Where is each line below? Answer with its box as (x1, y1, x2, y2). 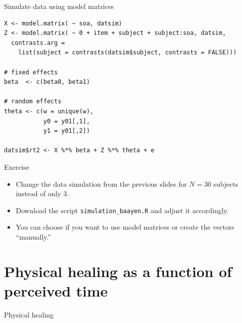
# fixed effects (4, 68, 58, 76)
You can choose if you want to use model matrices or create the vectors (15, 222, 234, 232)
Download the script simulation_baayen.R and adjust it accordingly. (15, 205, 229, 215)
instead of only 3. (15, 188, 69, 199)
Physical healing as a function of (4, 261, 232, 281)
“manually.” (15, 231, 51, 242)
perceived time (4, 280, 108, 301)
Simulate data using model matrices (4, 1, 114, 11)
